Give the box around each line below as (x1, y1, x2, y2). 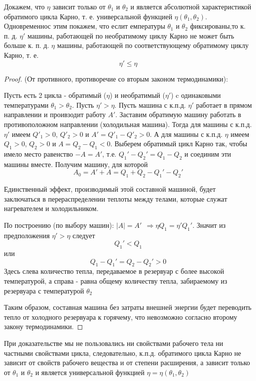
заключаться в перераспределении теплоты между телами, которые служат (4, 193, 227, 204)
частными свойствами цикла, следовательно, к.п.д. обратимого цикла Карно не (4, 347, 241, 358)
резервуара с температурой (4, 285, 84, 296)
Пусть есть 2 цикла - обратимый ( (4, 90, 107, 100)
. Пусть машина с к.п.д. (114, 99, 186, 110)
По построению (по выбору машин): (4, 219, 114, 230)
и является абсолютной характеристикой (130, 1, 252, 11)
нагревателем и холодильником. (4, 203, 99, 213)
